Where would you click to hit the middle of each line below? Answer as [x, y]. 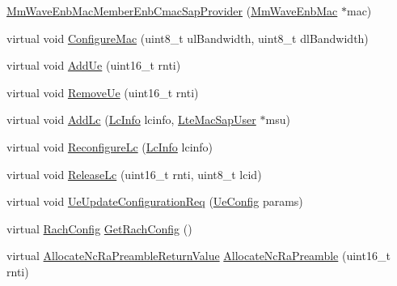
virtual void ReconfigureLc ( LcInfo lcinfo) [110, 146]
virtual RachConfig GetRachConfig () [99, 228]
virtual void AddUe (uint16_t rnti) [94, 65]
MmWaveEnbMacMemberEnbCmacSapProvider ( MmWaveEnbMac [172, 11]
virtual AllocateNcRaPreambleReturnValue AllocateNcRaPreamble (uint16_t [198, 256]
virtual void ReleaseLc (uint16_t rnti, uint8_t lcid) [134, 174]
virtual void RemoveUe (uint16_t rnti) [103, 92]
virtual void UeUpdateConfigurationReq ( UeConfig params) [155, 201]
